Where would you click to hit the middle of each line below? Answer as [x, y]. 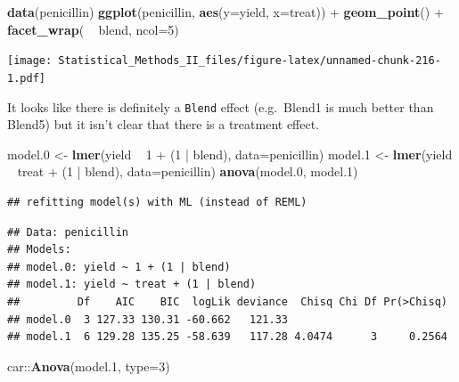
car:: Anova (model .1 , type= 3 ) [89, 366]
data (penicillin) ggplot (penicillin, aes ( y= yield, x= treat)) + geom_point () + [225, 12]
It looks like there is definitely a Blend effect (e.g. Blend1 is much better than [221, 106]
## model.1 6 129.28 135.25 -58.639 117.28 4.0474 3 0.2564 [227, 337]
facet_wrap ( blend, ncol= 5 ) [93, 29]
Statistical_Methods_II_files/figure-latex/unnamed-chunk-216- [250, 61]
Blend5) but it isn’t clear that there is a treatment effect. [164, 124]
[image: [30, 61]
